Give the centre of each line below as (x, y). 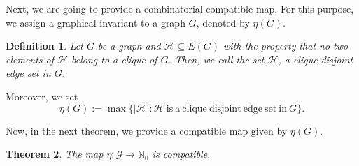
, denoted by (223, 22)
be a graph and (129, 46)
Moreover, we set (42, 96)
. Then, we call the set (216, 59)
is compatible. (181, 154)
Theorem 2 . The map (55, 154)
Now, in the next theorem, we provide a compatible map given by (147, 130)
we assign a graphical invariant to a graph (96, 22)
